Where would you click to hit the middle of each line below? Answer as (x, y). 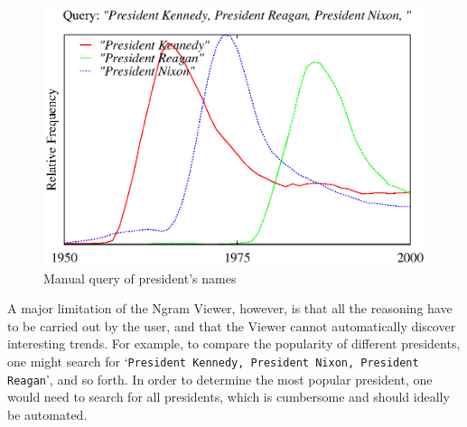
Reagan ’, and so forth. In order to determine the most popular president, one (220, 379)
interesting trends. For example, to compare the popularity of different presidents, (234, 343)
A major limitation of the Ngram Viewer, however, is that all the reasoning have (230, 308)
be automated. (47, 414)
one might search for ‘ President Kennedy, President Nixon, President (213, 361)
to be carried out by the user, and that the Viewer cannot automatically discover (232, 325)
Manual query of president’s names (140, 278)
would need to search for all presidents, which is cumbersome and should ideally (229, 397)
